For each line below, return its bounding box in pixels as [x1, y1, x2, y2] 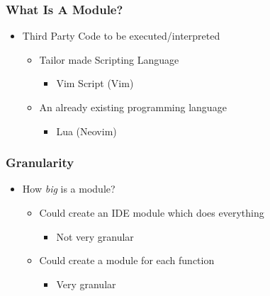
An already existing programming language [39, 100, 227, 114]
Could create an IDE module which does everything [39, 205, 264, 220]
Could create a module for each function [39, 253, 215, 268]
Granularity [6, 154, 74, 171]
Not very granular [56, 229, 134, 244]
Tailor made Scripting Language [39, 52, 179, 67]
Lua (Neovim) [56, 123, 117, 138]
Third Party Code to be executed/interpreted [22, 28, 220, 43]
